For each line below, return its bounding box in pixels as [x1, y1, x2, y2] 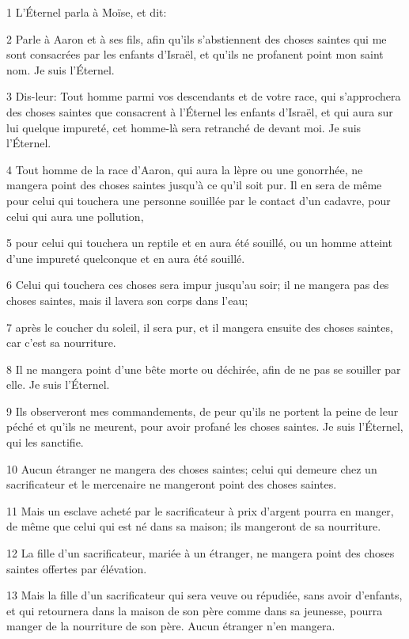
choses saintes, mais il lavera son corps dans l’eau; [6, 291, 248, 308]
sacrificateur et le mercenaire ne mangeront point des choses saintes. [6, 476, 337, 493]
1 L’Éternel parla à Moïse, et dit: [6, 4, 167, 20]
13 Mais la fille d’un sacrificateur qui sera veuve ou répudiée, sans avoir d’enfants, [6, 587, 403, 603]
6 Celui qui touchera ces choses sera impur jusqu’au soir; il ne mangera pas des [6, 276, 389, 293]
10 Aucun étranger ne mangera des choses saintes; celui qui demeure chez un [6, 460, 377, 477]
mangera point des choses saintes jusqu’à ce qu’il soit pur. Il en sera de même [6, 177, 382, 193]
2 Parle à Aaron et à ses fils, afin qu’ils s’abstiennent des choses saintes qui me [6, 30, 387, 47]
